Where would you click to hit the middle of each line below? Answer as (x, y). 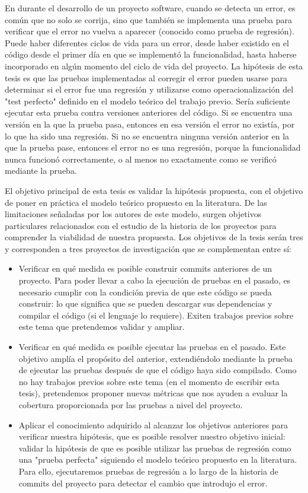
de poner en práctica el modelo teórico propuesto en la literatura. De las (136, 202)
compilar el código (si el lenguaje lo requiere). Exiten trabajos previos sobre (156, 315)
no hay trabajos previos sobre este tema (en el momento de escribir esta (149, 381)
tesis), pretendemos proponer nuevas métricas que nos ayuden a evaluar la (153, 393)
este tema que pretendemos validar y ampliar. (102, 327)
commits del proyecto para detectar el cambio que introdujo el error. (143, 483)
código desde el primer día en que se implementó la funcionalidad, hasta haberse (151, 54)
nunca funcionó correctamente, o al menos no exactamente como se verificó (141, 159)
